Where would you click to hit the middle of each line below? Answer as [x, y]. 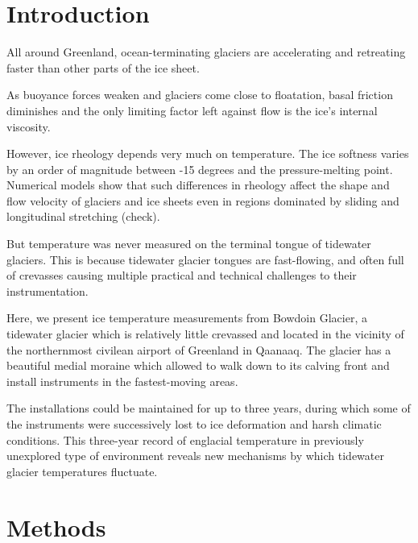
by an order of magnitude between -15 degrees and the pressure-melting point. [200, 169]
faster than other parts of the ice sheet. [103, 67]
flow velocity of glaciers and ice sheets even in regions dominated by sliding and [203, 200]
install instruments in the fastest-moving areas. [122, 381]
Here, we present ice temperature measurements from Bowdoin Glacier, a [187, 318]
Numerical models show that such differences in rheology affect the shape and [198, 185]
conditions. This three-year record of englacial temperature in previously [185, 439]
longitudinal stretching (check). [83, 216]
